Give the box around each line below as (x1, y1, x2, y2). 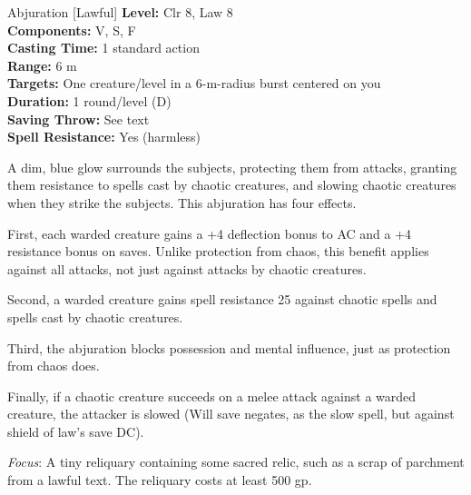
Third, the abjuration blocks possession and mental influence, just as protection (7, 338, 451, 357)
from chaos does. (7, 356, 100, 375)
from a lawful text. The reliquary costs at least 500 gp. (7, 470, 312, 490)
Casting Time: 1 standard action (7, 38, 200, 57)
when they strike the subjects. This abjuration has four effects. (7, 193, 357, 212)
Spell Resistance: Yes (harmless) (7, 127, 201, 146)
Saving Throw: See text (7, 109, 150, 128)
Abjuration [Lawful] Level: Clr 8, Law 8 (7, 3, 233, 21)
